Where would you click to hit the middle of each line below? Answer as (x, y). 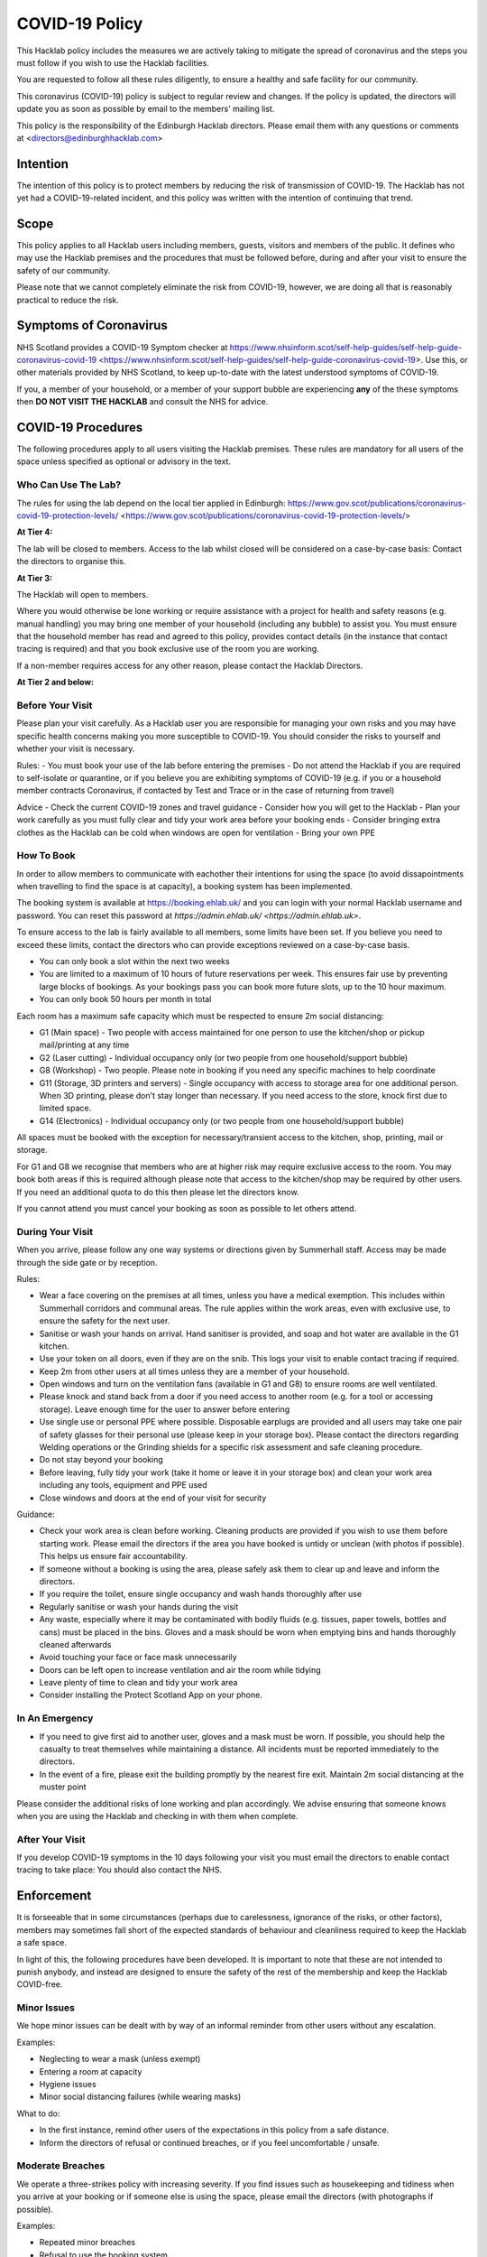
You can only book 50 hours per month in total (125, 999)
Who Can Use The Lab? (69, 485)
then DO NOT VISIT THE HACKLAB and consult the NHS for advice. (142, 402)
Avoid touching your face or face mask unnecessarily (138, 1658)
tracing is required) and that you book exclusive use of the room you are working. (168, 649)
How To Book (46, 856)
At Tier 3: (35, 578)
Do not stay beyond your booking (101, 1460)
